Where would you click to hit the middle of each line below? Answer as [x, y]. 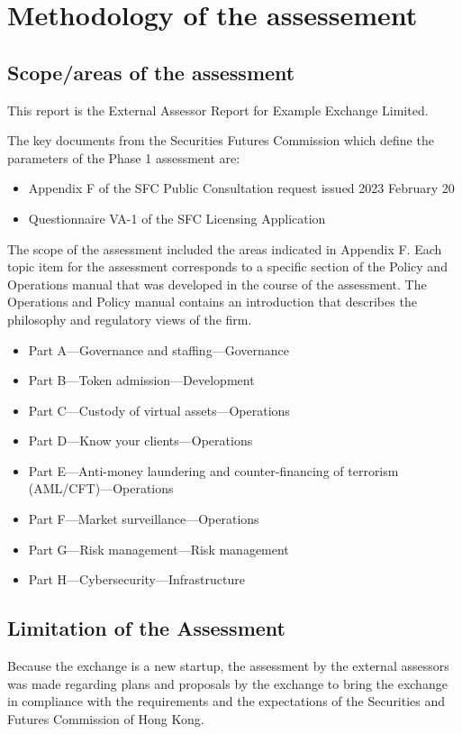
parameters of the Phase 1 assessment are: [124, 157]
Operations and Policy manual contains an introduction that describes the [212, 302]
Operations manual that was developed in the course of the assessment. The [217, 284]
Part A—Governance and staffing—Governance [159, 349]
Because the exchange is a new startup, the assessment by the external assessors [228, 666]
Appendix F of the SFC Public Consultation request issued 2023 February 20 [241, 188]
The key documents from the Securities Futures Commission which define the [221, 140]
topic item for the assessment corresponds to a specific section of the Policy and [227, 266]
